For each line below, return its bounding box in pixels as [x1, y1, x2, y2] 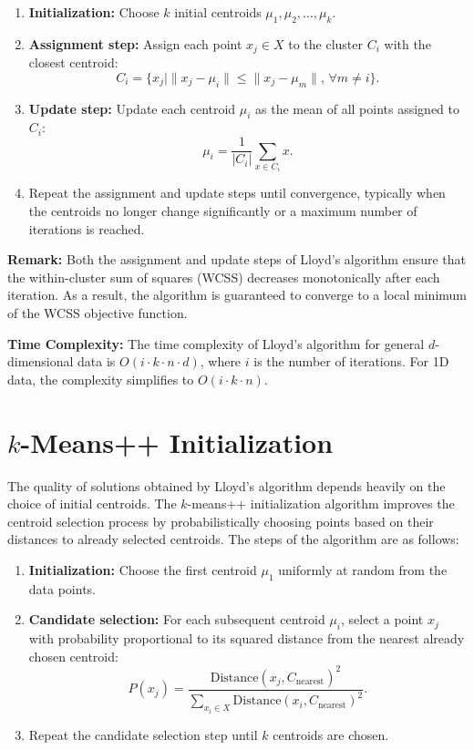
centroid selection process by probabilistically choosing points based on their [7, 511, 434, 530]
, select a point [341, 610, 424, 629]
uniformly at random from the [278, 560, 448, 579]
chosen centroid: [28, 646, 118, 665]
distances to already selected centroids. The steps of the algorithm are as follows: [7, 529, 459, 549]
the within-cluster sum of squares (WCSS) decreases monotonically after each [7, 267, 440, 286]
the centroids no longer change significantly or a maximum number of [28, 201, 417, 221]
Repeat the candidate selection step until [28, 724, 258, 744]
